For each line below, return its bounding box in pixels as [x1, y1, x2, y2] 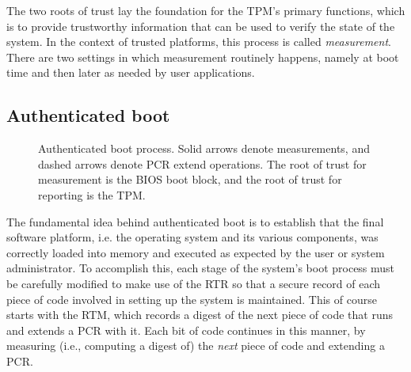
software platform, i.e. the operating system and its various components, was [6, 229, 379, 245]
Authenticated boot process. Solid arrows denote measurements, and [38, 140, 370, 157]
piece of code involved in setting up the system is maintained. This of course [6, 290, 377, 307]
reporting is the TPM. [38, 186, 146, 203]
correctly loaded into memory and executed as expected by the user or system [6, 244, 385, 260]
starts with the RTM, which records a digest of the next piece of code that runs [6, 306, 393, 323]
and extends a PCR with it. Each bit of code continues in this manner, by [6, 321, 366, 338]
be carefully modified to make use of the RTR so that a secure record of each [6, 275, 381, 291]
